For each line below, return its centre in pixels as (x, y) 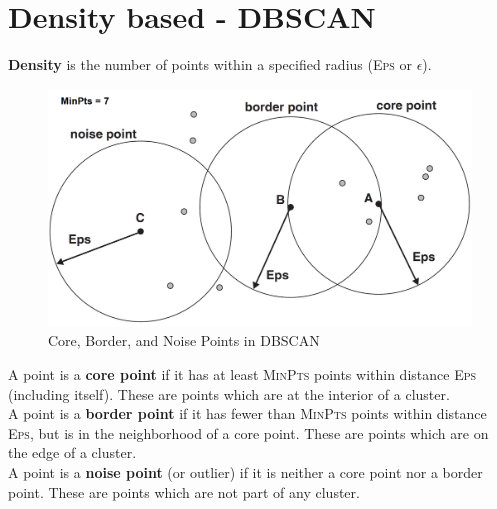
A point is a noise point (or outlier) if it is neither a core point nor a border (245, 471)
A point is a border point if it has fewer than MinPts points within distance (247, 413)
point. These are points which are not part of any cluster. (184, 491)
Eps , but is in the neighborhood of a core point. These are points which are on (248, 432)
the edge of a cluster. (72, 452)
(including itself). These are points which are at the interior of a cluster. (229, 393)
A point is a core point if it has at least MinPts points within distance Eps (242, 373)
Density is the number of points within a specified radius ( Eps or (210, 64)
